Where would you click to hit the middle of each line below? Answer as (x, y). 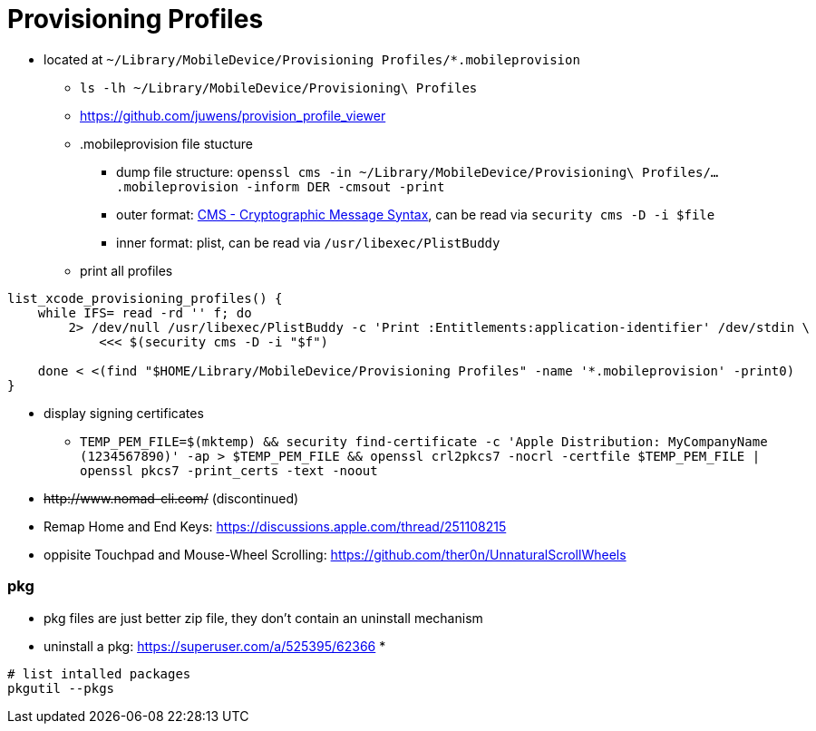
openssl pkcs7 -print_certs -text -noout (229, 470)
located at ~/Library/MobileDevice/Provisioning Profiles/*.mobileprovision (312, 59)
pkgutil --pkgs (61, 688)
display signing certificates (124, 413)
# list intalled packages (99, 673)
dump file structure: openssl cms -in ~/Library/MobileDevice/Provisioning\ (375, 171)
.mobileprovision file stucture (166, 143)
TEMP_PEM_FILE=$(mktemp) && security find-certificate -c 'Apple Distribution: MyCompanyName (424, 441)
